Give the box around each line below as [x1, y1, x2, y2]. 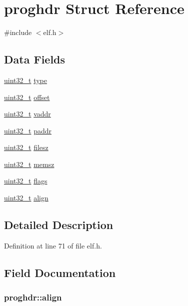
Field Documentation [4, 264, 116, 280]
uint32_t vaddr [4, 108, 51, 119]
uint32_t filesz [4, 142, 48, 152]
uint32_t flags [4, 175, 47, 186]
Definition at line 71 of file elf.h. [4, 240, 102, 250]
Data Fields [4, 51, 65, 67]
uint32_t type [4, 74, 47, 85]
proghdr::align [4, 291, 62, 303]
